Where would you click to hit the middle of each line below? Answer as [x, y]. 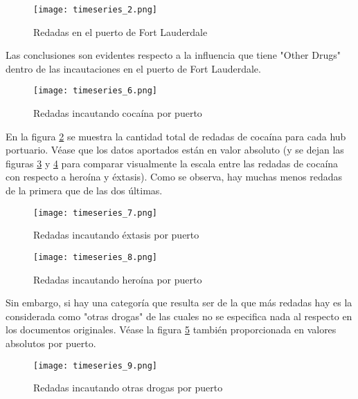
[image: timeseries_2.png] [95, 10]
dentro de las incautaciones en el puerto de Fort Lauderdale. [133, 68]
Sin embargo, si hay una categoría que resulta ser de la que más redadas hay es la [179, 303]
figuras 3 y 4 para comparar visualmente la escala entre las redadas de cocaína [172, 163]
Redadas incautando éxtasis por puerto [116, 235]
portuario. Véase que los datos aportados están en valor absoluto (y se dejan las [175, 150]
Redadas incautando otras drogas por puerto [128, 388]
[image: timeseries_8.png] [95, 257]
